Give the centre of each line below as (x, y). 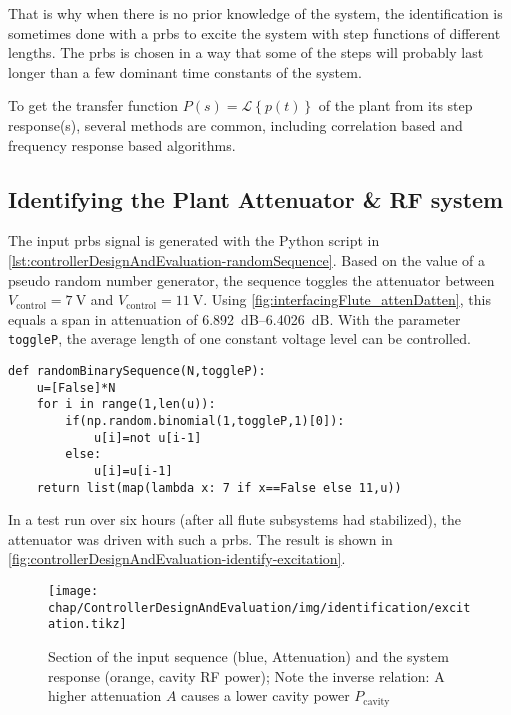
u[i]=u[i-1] (133, 470)
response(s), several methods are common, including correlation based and (235, 124)
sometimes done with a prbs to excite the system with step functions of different (254, 32)
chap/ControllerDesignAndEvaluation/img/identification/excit (259, 607)
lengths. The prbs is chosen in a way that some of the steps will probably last (246, 52)
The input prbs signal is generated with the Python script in (194, 240)
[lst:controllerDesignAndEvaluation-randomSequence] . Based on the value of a (246, 259)
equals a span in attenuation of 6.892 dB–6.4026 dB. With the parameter (234, 318)
